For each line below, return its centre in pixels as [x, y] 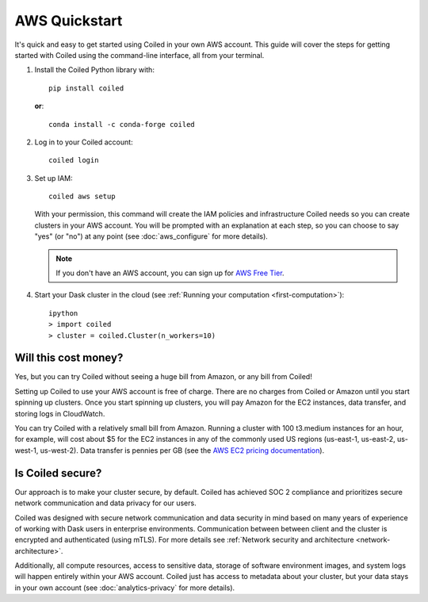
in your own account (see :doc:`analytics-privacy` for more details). [125, 588]
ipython [63, 313]
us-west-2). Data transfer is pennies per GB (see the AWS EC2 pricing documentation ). [182, 450]
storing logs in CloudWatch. [60, 413]
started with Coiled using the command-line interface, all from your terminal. [139, 55]
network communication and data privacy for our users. [106, 503]
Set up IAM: [53, 178]
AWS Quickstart [69, 21]
